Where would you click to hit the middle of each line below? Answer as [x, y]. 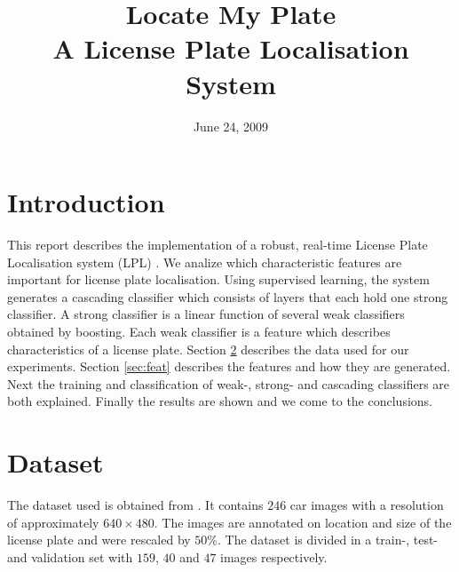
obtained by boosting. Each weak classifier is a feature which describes [199, 331]
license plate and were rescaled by [99, 540]
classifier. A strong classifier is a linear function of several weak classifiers [206, 314]
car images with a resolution [367, 505]
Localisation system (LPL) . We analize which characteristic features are [205, 262]
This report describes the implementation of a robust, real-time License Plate [218, 245]
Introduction [86, 202]
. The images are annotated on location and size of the [303, 522]
